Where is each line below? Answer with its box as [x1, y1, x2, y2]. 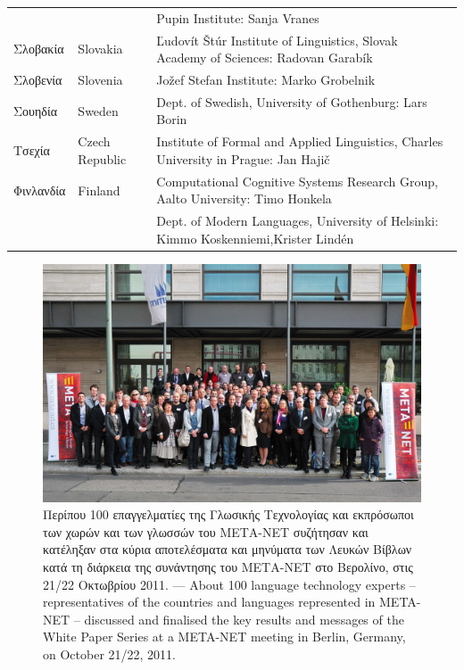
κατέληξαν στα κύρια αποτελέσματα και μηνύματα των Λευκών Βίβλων [43, 540, 412, 558]
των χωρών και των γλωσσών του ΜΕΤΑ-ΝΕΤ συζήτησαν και [43, 522, 369, 541]
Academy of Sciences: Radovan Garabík [156, 48, 373, 67]
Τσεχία [13, 141, 50, 160]
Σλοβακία [13, 39, 64, 58]
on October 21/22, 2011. [43, 644, 176, 663]
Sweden [78, 101, 119, 120]
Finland [78, 180, 120, 199]
